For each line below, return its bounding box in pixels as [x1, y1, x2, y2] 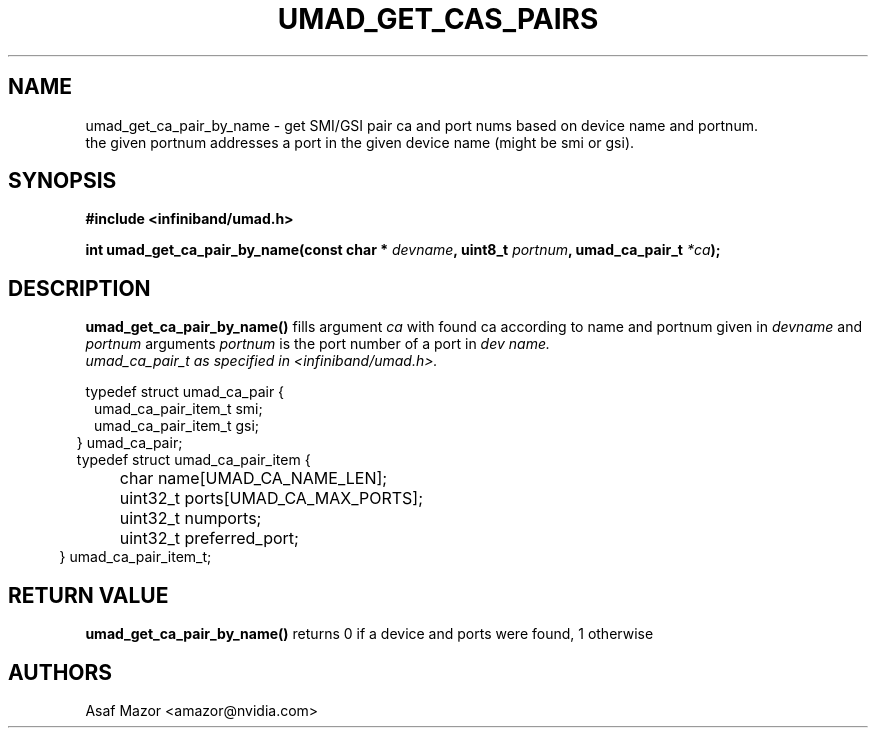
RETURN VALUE [8, 582, 169, 608]
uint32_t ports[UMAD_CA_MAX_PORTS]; [119, 488, 423, 509]
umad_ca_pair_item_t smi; [94, 400, 263, 418]
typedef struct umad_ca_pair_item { [76, 451, 311, 469]
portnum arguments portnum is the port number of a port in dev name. [85, 335, 551, 353]
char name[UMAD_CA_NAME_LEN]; [119, 468, 388, 489]
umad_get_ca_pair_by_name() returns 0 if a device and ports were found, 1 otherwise [85, 625, 654, 643]
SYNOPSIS [8, 168, 117, 194]
